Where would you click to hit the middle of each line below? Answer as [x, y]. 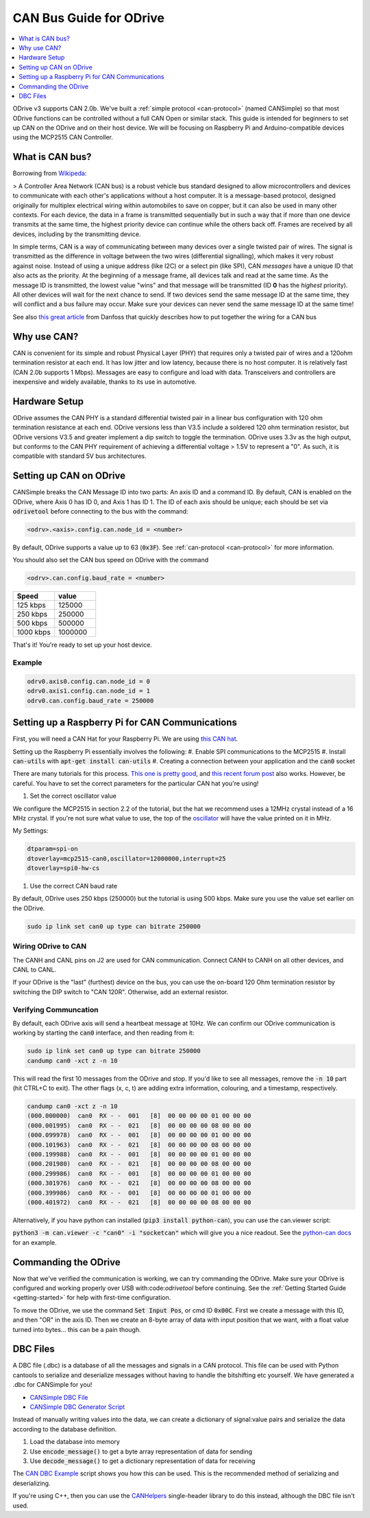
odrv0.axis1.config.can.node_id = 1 [89, 691]
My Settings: [30, 831]
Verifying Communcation [56, 1009]
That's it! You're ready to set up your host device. [82, 645]
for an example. [35, 1242]
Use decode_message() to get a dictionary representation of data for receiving [143, 1461]
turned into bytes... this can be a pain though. [77, 1329]
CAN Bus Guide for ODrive [88, 18]
